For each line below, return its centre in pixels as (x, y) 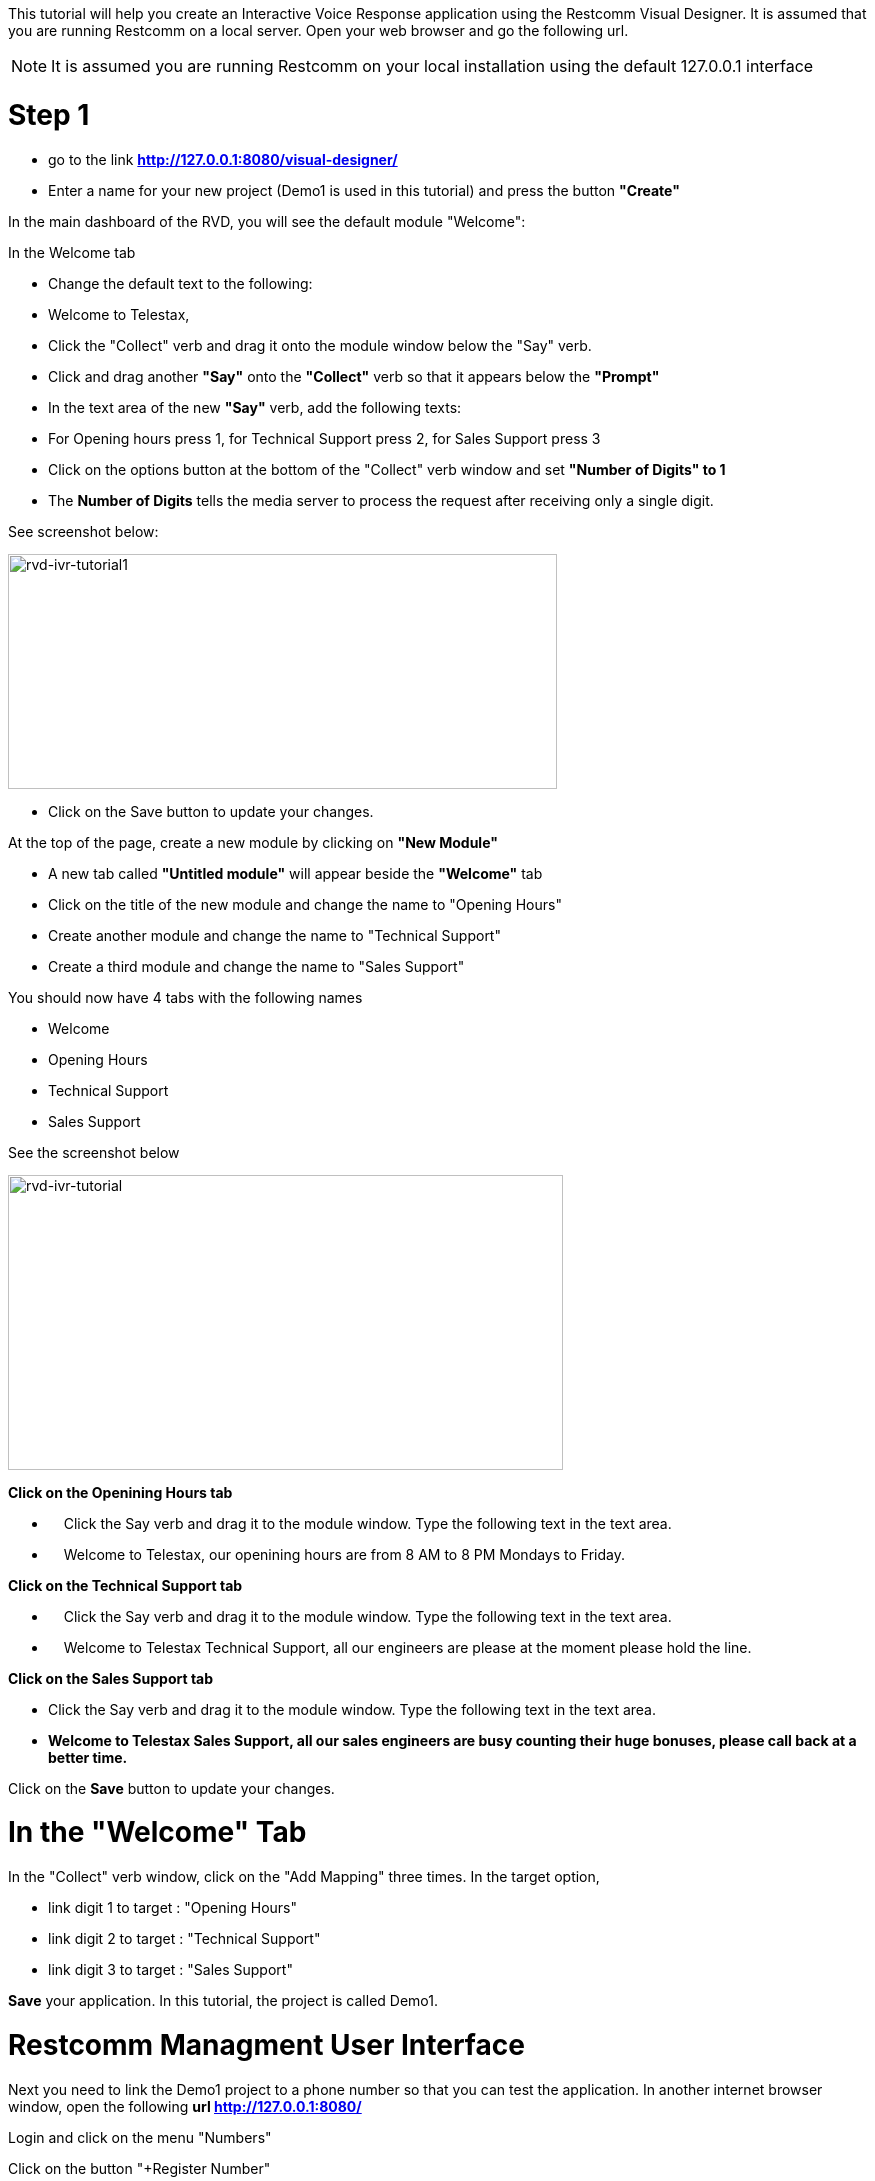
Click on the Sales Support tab (111, 1678)
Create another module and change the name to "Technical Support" (274, 935)
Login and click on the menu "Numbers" (140, 2137)
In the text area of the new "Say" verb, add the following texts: (255, 407)
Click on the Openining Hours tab (120, 1492)
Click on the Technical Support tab (125, 1585)
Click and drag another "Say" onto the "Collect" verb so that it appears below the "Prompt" (354, 376)
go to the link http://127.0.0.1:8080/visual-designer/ (223, 159)
